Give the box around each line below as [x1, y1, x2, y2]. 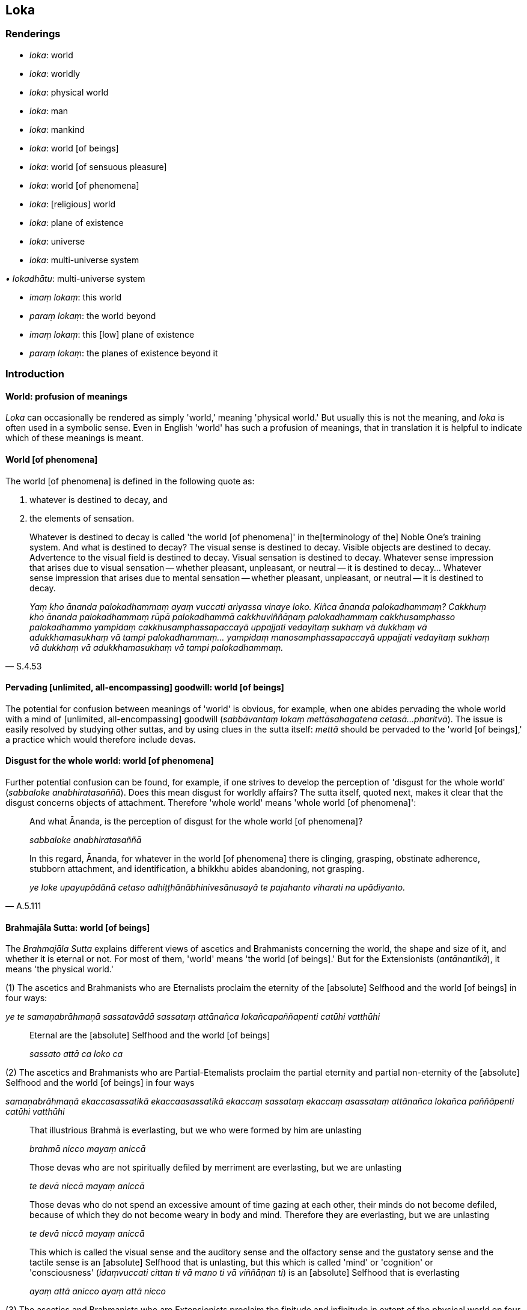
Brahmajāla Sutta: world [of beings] [5, 922, 150, 933]
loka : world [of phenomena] [29, 180, 139, 190]
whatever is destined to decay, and [29, 494, 168, 505]
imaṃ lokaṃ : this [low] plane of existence [29, 329, 195, 340]
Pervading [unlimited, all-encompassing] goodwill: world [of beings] [5, 682, 284, 693]
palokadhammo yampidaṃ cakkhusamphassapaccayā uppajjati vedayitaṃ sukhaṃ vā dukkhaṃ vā [29, 621, 427, 632]
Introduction [5, 368, 64, 380]
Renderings [5, 28, 61, 40]
